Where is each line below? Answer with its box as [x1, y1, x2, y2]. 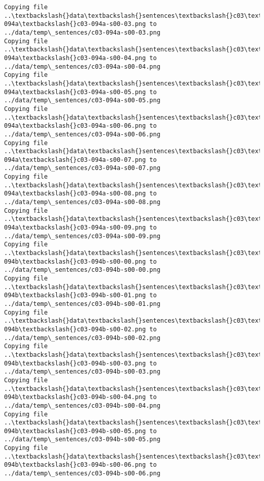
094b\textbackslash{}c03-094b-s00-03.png [4, 359, 146, 367]
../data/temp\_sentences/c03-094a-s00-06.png [4, 130, 160, 138]
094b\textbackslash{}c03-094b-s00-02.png [4, 325, 146, 333]
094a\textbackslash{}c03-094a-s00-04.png [4, 54, 146, 62]
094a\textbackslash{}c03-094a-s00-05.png [4, 88, 146, 96]
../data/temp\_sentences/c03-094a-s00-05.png [4, 97, 160, 104]
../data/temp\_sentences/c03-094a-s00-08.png [4, 199, 160, 206]
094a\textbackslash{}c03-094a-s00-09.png [4, 224, 146, 232]
